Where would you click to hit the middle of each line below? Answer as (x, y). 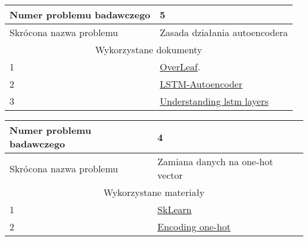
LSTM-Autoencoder (201, 84)
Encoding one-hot (194, 226)
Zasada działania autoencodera (224, 32)
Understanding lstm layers (214, 101)
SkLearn (174, 209)
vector (170, 175)
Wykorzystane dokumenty (149, 49)
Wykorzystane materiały (154, 192)
